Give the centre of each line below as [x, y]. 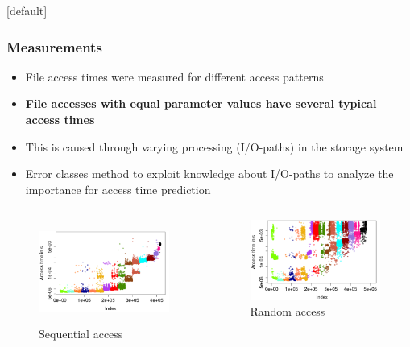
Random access [288, 311]
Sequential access [81, 334]
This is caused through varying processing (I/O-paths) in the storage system [214, 146]
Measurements [54, 46]
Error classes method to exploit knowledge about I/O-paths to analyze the [209, 173]
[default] [27, 10]
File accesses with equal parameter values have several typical [201, 103]
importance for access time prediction [118, 189]
